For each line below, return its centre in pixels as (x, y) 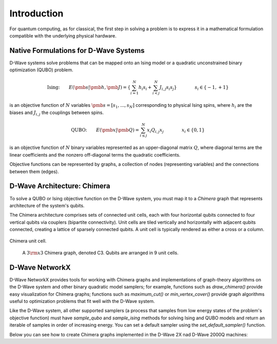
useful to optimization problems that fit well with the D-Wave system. (82, 301)
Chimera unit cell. (28, 241)
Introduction (36, 13)
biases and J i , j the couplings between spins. (57, 113)
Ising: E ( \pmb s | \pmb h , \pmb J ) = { (89, 88)
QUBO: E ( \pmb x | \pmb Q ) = (105, 130)
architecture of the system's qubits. (47, 205)
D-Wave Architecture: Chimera (60, 186)
